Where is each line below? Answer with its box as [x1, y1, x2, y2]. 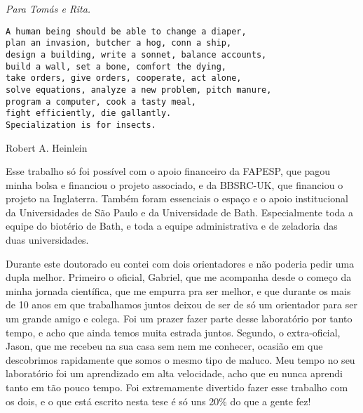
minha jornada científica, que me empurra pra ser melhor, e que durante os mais [6, 283, 351, 298]
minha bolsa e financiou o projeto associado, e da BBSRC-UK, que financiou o [6, 177, 343, 192]
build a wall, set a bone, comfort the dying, [6, 61, 226, 72]
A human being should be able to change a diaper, [6, 26, 247, 37]
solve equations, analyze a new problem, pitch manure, [6, 84, 272, 95]
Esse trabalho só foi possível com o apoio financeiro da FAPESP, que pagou [6, 164, 331, 178]
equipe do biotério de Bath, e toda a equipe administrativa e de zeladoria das [6, 218, 338, 233]
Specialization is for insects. [6, 119, 156, 130]
